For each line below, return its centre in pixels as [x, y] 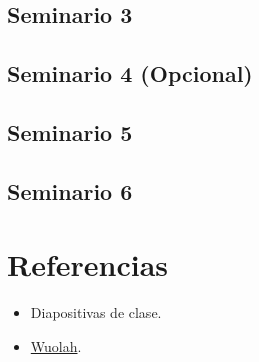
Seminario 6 [70, 190]
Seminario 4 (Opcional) [130, 73]
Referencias [88, 264]
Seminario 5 [70, 131]
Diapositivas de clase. [96, 312]
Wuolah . [56, 345]
